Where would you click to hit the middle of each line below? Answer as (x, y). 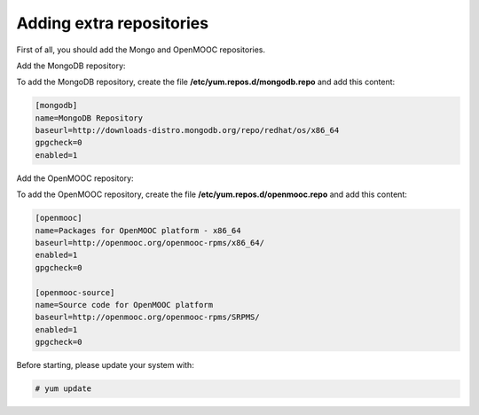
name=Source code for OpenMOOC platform (124, 305)
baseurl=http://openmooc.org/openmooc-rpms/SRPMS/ (148, 317)
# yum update (63, 389)
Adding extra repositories (112, 23)
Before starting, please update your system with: (105, 365)
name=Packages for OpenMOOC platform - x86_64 (138, 230)
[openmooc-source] (75, 292)
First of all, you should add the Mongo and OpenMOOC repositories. (141, 50)
